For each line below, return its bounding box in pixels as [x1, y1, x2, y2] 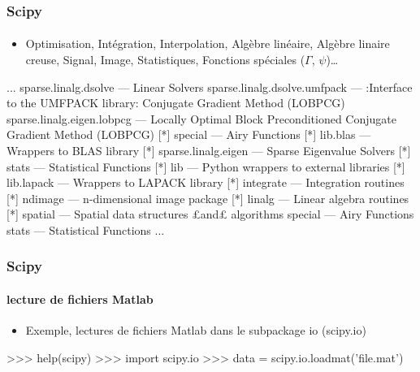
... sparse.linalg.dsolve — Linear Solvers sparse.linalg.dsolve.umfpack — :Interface [6, 78, 413, 95]
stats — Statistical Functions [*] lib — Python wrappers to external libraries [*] [6, 158, 405, 175]
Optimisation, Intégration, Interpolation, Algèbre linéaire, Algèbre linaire [25, 35, 390, 52]
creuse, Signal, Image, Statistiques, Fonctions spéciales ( [25, 51, 305, 68]
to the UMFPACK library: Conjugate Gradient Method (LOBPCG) [6, 94, 345, 111]
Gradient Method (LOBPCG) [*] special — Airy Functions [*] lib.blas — [6, 126, 371, 143]
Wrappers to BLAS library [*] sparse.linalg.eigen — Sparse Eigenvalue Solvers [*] [6, 142, 411, 158]
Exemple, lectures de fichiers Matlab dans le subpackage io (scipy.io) [25, 322, 366, 339]
